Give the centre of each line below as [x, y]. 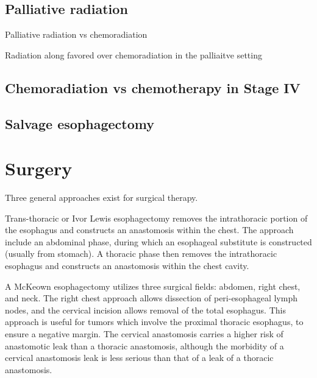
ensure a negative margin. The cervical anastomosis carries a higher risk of [144, 334]
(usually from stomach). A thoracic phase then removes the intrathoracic [141, 254]
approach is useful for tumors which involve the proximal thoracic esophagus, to [154, 322]
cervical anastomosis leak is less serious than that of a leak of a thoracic [139, 358]
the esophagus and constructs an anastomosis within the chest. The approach [149, 230]
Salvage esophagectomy [80, 123]
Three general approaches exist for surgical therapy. [102, 198]
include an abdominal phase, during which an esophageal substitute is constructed [158, 241]
